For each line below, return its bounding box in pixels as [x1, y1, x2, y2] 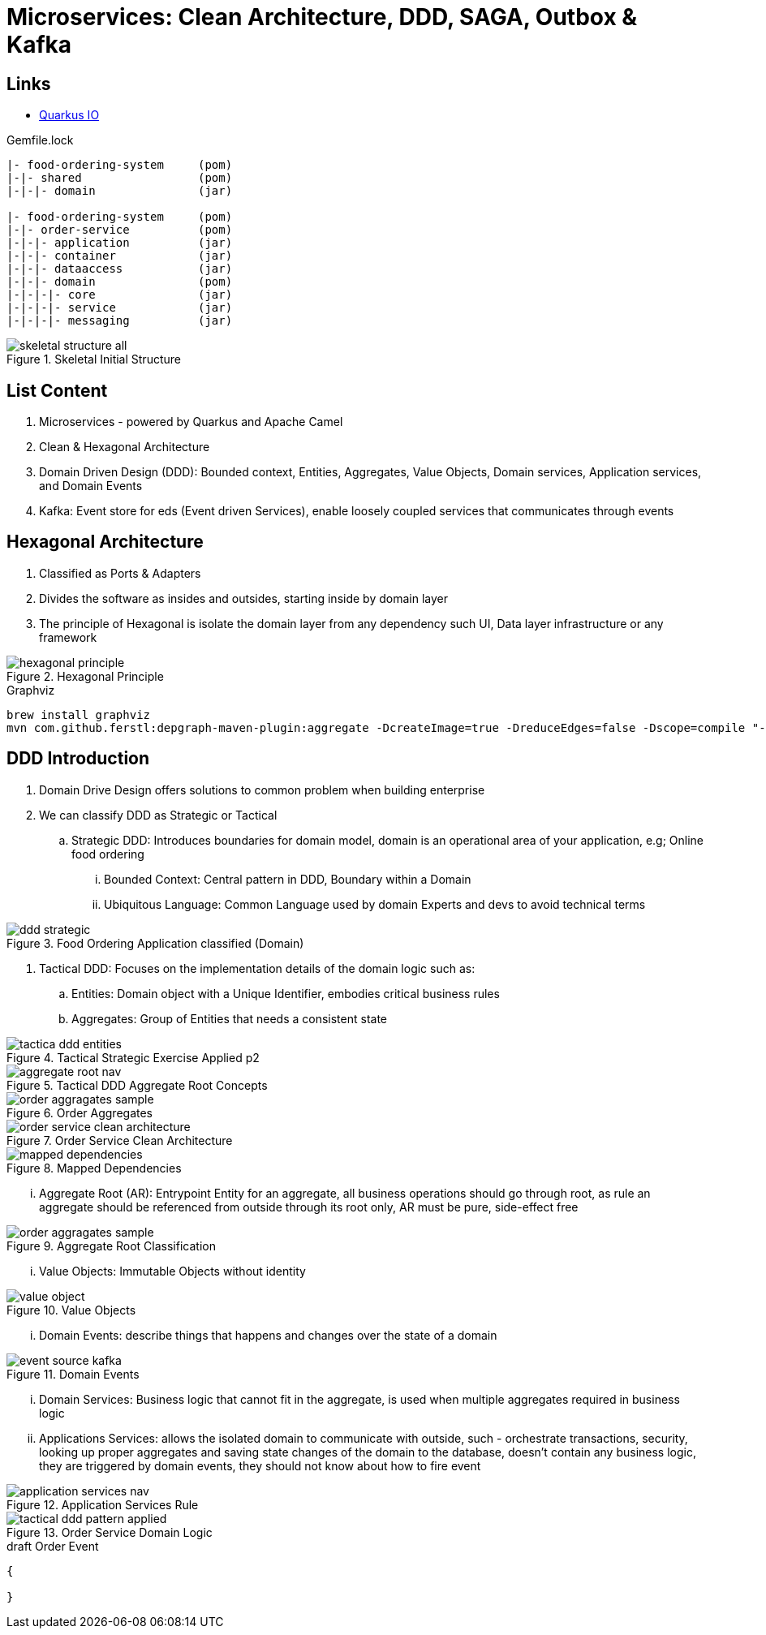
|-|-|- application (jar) [6, 236, 233, 250]
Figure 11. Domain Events [6, 1366, 140, 1381]
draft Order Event [6, 1538, 99, 1553]
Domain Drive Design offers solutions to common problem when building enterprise [39, 782, 485, 797]
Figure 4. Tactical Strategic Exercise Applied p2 [6, 1050, 260, 1065]
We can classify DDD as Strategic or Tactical [39, 807, 278, 822]
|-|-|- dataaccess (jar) [6, 262, 233, 276]
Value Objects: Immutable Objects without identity [39, 1263, 306, 1278]
